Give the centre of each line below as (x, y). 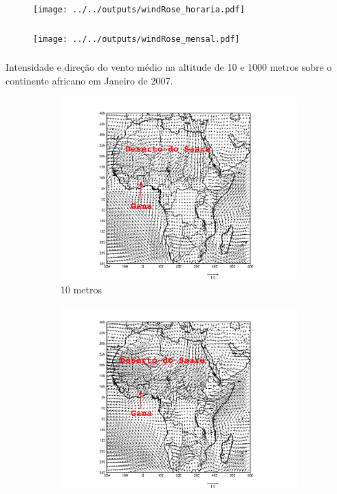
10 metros (81, 289)
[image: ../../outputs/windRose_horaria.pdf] (139, 9)
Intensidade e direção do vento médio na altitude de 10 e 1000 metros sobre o (169, 67)
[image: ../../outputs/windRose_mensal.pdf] (137, 39)
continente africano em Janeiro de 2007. (89, 80)
